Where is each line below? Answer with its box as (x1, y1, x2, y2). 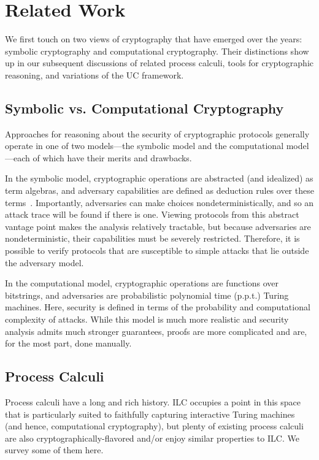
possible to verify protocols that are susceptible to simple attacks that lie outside (5, 244, 309, 257)
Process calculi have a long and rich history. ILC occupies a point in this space (5, 396, 301, 408)
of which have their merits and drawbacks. (33, 151, 192, 164)
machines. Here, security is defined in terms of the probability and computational (5, 301, 310, 313)
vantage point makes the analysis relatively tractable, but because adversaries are (5, 220, 311, 232)
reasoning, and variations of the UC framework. (5, 68, 184, 81)
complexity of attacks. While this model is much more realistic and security (5, 313, 289, 326)
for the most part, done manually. (5, 337, 132, 350)
